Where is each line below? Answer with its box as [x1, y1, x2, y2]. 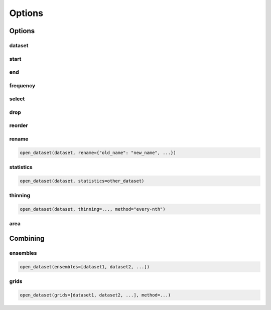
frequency [9, 82, 36, 89]
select [9, 95, 25, 102]
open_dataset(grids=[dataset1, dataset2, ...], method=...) [20, 292, 171, 298]
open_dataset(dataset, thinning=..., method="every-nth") [20, 206, 166, 212]
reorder [9, 122, 29, 129]
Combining [9, 234, 45, 243]
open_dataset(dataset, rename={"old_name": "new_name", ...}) [20, 149, 176, 156]
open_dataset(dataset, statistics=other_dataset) [20, 178, 145, 184]
